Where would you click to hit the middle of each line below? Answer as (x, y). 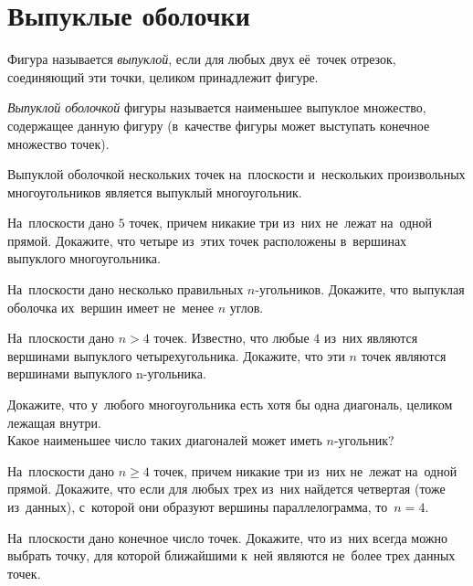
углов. (247, 307)
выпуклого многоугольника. (84, 258)
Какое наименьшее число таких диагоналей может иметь (165, 440)
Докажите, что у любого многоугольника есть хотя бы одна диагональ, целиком (230, 405)
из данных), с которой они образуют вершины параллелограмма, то (198, 506)
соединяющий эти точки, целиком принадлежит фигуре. (163, 76)
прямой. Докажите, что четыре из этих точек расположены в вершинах (207, 240)
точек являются (404, 355)
